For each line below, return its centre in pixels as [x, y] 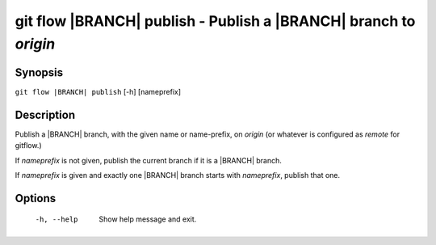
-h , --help [57, 220]
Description [45, 114]
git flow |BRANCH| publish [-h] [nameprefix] [98, 91]
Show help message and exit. [148, 219]
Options [36, 198]
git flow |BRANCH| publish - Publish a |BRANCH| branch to [215, 21]
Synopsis [39, 72]
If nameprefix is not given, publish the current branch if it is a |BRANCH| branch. [149, 160]
